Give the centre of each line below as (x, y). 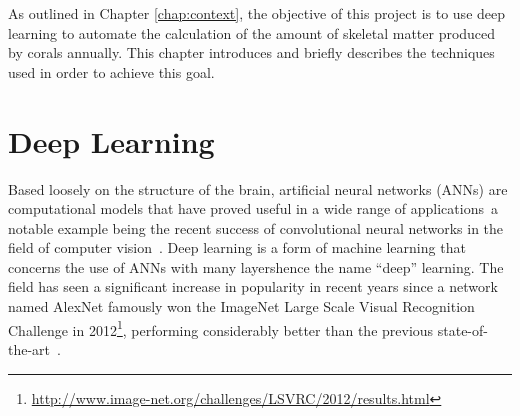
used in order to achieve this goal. (111, 71)
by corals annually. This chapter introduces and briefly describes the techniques (251, 52)
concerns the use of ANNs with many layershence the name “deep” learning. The (256, 266)
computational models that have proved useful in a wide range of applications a (253, 208)
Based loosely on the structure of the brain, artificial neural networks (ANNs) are (258, 188)
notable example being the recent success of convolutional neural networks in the (256, 227)
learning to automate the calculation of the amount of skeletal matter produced (252, 32)
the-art (29, 348)
